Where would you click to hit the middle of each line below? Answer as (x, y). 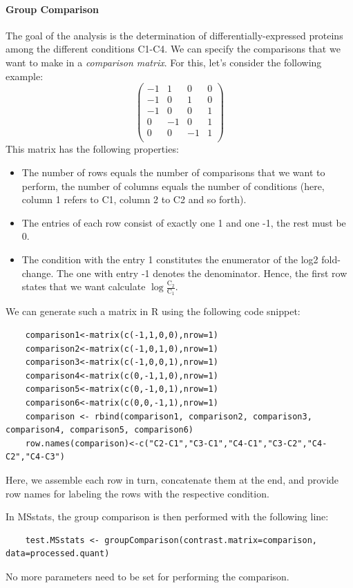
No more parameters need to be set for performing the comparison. (147, 576)
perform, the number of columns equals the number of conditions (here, (173, 186)
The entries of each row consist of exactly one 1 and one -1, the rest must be (184, 222)
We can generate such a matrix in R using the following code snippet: (153, 311)
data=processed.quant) (58, 554)
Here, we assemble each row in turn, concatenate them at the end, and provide (172, 479)
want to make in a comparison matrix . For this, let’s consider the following (164, 62)
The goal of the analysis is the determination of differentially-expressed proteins (174, 35)
